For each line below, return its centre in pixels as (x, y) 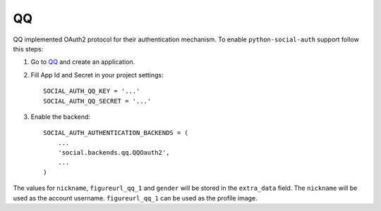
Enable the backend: (61, 117)
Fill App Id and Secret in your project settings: (97, 75)
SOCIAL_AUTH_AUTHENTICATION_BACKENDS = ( (116, 133)
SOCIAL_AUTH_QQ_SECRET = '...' (97, 101)
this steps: (28, 49)
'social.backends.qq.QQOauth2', (114, 153)
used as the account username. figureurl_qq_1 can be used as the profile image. (135, 198)
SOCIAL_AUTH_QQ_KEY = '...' (92, 91)
